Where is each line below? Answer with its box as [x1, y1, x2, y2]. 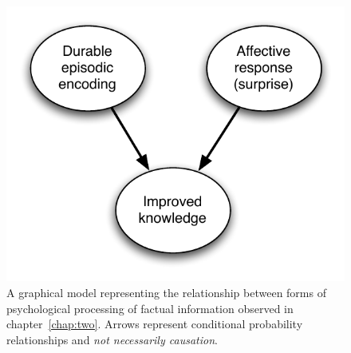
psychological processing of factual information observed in [6, 299, 294, 316]
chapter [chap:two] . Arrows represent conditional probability [6, 315, 303, 332]
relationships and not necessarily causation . [6, 331, 218, 347]
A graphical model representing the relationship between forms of [6, 284, 326, 300]
